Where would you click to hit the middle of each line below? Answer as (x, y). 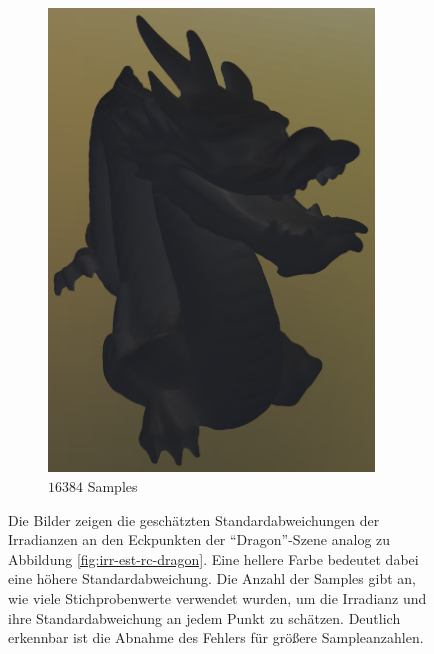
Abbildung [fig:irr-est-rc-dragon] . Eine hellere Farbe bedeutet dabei (213, 558)
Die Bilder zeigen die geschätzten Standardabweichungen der (194, 519)
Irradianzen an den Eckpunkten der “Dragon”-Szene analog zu (199, 539)
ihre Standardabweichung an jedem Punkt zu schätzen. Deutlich (204, 617)
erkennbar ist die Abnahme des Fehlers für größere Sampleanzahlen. (216, 637)
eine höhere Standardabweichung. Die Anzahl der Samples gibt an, (212, 578)
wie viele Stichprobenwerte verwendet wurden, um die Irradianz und (217, 597)
